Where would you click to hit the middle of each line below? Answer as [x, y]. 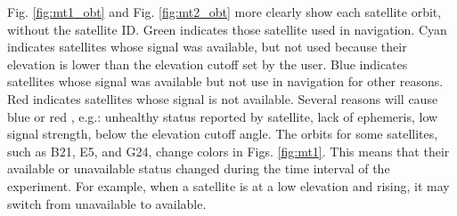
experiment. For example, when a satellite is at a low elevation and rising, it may [228, 185]
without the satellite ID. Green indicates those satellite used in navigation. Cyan [227, 29]
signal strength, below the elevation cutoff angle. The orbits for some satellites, [223, 134]
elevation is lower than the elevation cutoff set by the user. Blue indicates [208, 64]
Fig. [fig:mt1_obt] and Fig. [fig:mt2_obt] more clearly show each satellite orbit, [224, 12]
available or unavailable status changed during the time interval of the [199, 168]
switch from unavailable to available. [107, 203]
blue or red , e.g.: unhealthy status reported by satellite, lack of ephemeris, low [223, 116]
